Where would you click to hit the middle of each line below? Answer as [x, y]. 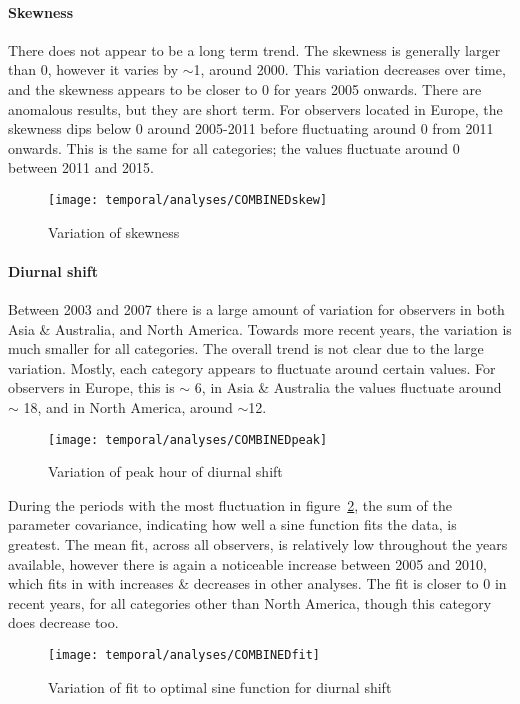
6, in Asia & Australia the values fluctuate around [348, 387]
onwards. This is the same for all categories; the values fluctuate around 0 [234, 147]
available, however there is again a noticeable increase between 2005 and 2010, [247, 563]
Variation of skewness [114, 231]
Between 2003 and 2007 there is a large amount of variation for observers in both [256, 309]
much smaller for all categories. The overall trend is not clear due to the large [246, 348]
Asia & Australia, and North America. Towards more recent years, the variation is [260, 328]
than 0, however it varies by [93, 69]
